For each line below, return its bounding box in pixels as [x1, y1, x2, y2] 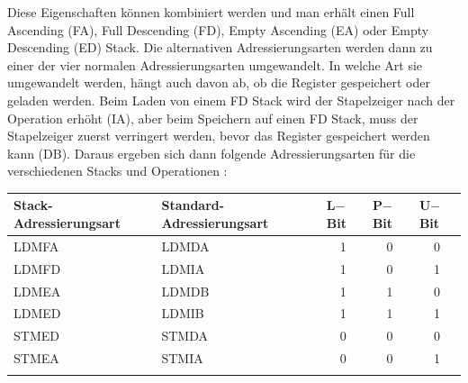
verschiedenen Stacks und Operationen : [7, 161, 228, 180]
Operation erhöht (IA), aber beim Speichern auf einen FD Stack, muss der [7, 108, 418, 127]
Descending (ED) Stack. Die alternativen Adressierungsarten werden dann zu [7, 38, 433, 57]
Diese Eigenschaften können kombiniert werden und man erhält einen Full [7, 3, 415, 21]
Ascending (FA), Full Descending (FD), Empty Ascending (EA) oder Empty [7, 20, 429, 39]
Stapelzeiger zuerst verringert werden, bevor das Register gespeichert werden [7, 126, 430, 145]
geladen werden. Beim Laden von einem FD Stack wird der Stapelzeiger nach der [7, 90, 455, 109]
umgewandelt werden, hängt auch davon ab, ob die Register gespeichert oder [7, 73, 430, 92]
